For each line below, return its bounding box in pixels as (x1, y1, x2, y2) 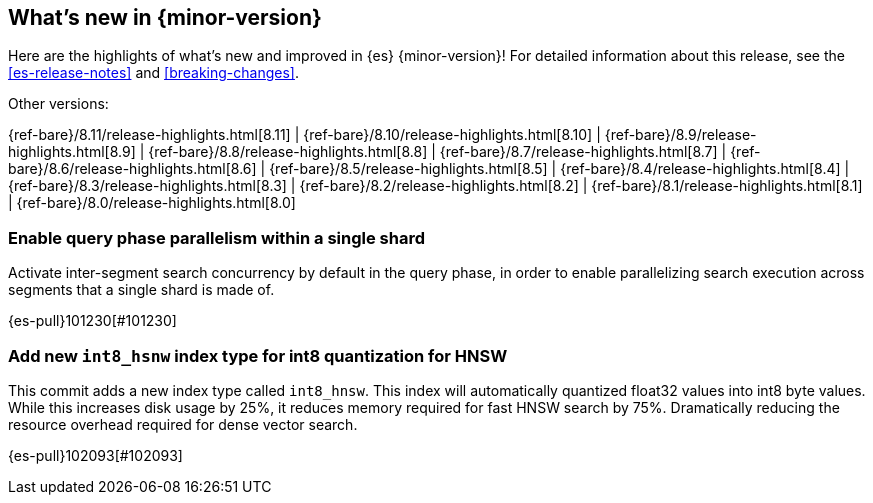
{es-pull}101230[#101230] (8, 312, 177, 330)
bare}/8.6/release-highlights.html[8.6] (8, 160, 257, 178)
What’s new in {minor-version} (8, 5, 322, 30)
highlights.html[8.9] (8, 143, 136, 161)
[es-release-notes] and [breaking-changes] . (8, 64, 299, 82)
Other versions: (8, 95, 109, 113)
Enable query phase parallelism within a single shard (8, 227, 426, 248)
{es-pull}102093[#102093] (8, 446, 183, 464)
